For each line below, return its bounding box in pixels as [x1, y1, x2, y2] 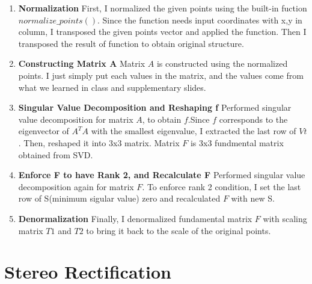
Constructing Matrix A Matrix [18, 57, 145, 70]
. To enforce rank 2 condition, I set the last [142, 180, 301, 193]
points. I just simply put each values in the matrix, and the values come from [18, 69, 304, 81]
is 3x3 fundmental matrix [190, 136, 284, 149]
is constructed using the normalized [156, 57, 288, 70]
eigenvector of [18, 125, 69, 137]
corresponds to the [219, 113, 288, 125]
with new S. [231, 192, 275, 205]
